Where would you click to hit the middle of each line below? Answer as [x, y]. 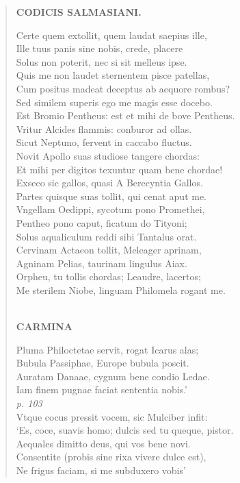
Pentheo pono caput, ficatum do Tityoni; [102, 222]
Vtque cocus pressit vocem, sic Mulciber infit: [112, 416]
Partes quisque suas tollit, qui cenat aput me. [111, 196]
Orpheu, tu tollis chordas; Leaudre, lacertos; [108, 276]
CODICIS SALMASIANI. [79, 12]
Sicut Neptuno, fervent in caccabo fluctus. [104, 142]
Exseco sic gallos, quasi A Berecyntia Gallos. [109, 183]
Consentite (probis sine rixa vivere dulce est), [111, 457]
